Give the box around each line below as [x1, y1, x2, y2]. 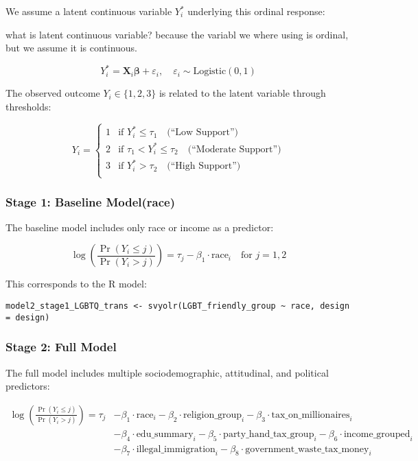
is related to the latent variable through [159, 86, 326, 100]
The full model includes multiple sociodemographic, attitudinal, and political [5, 365, 329, 379]
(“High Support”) [167, 161, 241, 172]
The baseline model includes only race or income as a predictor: [5, 220, 274, 234]
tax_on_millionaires [271, 410, 350, 420]
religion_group [183, 410, 242, 420]
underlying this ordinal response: [187, 4, 325, 18]
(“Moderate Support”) [187, 144, 281, 154]
